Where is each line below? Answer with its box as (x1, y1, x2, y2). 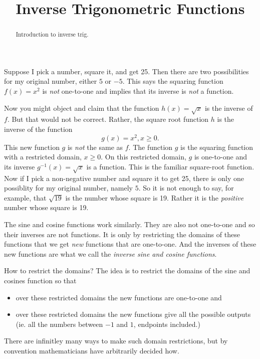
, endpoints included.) (133, 318, 200, 329)
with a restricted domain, (4, 151, 82, 162)
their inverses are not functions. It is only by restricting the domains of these (4, 229, 240, 239)
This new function (4, 141, 60, 152)
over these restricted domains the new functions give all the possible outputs (16, 309, 251, 319)
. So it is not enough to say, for (138, 183, 234, 193)
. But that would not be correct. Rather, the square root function (7, 114, 209, 124)
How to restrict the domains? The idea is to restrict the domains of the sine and (4, 265, 250, 276)
